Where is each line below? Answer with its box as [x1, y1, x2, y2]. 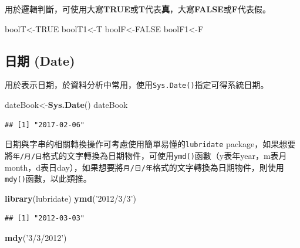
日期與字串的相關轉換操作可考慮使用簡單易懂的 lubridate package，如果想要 [5, 138, 296, 150]
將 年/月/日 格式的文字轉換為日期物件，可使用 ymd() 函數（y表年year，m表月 [5, 149, 287, 161]
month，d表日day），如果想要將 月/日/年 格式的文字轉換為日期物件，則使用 [5, 161, 284, 173]
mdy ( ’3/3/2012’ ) [5, 232, 67, 244]
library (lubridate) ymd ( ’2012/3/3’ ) [5, 192, 136, 204]
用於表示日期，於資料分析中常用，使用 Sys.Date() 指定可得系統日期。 [5, 79, 269, 91]
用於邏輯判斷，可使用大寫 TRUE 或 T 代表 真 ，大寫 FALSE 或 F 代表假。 [5, 3, 271, 15]
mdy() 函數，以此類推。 [5, 172, 92, 185]
